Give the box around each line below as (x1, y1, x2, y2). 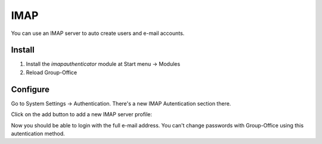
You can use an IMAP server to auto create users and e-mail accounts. (11, 30, 185, 37)
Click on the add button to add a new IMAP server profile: (11, 111, 152, 118)
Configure (11, 84, 50, 94)
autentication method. (11, 130, 65, 137)
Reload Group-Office (26, 69, 78, 76)
